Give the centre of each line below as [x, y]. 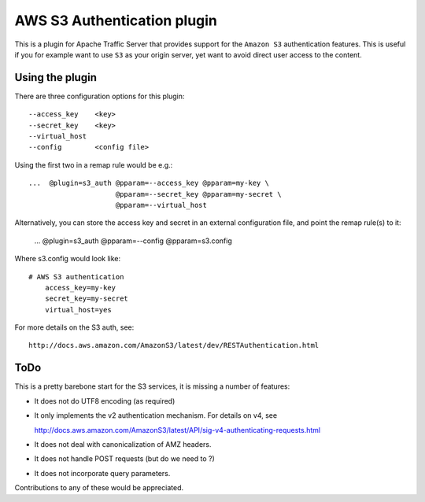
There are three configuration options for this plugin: [100, 96]
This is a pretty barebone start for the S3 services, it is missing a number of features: [152, 386]
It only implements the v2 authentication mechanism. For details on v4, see [156, 415]
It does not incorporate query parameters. [102, 473]
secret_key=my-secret [87, 299]
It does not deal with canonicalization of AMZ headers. [123, 444]
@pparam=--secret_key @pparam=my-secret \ [199, 194]
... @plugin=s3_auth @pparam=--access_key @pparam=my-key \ [149, 183]
